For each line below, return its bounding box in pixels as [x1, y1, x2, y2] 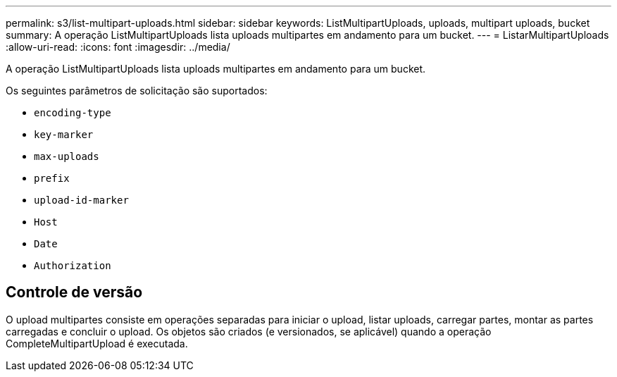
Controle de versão [6, 283, 143, 302]
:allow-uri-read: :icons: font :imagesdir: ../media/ [6, 41, 230, 53]
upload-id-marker [34, 194, 129, 206]
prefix [34, 173, 70, 184]
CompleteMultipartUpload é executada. [6, 337, 188, 350]
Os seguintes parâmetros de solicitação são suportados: [6, 85, 268, 97]
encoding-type [34, 107, 111, 118]
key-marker [34, 129, 94, 140]
